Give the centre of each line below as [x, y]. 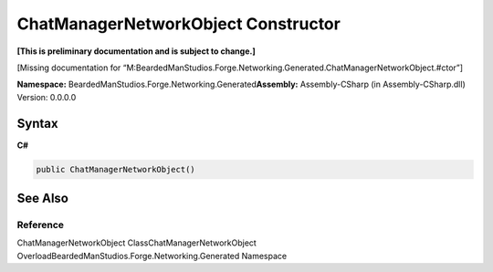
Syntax [37, 123]
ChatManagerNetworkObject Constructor [179, 24]
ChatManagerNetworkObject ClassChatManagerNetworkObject [137, 243]
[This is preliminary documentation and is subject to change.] [136, 51]
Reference [40, 225]
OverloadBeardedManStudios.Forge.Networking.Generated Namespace [152, 256]
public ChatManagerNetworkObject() [115, 169]
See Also [42, 199]
